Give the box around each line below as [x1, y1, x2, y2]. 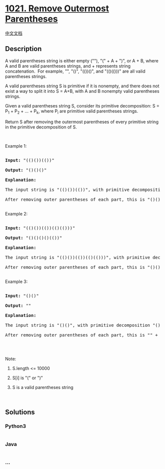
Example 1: [5, 143, 27, 149]
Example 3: [5, 278, 28, 285]
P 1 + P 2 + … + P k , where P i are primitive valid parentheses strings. [5, 108, 138, 115]
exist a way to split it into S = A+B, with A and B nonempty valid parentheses [5, 88, 160, 94]
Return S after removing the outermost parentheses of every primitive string [5, 119, 159, 125]
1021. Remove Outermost [5, 3, 110, 14]
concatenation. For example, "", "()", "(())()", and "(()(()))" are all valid [5, 68, 146, 74]
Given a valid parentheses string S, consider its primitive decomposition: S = [5, 103, 160, 108]
